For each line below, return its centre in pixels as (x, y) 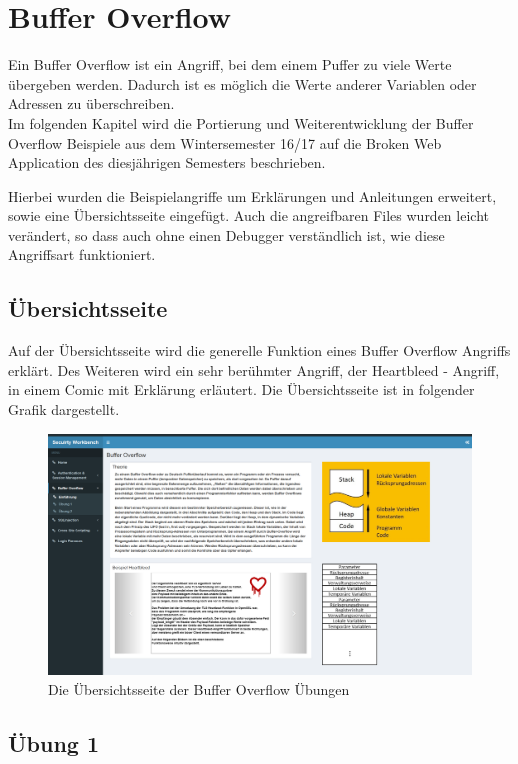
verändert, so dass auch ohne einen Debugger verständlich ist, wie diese (226, 234)
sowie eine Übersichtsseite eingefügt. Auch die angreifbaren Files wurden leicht (248, 215)
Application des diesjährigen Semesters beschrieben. (167, 162)
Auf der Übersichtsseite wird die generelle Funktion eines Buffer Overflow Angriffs (259, 350)
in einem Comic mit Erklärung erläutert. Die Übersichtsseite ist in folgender (241, 389)
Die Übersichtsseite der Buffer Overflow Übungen (199, 688)
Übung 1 (54, 742)
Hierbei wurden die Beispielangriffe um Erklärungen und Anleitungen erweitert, (252, 195)
